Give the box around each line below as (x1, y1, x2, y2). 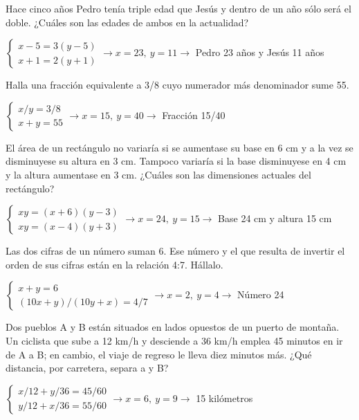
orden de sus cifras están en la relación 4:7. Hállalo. (6, 257, 223, 271)
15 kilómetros (196, 390, 253, 405)
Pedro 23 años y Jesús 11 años (195, 45, 324, 60)
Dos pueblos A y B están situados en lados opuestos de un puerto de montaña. (6, 320, 340, 334)
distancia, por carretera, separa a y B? (6, 360, 169, 375)
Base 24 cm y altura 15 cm (218, 211, 332, 226)
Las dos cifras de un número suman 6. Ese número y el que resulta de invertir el (6, 244, 345, 258)
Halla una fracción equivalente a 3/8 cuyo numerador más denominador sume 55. (6, 77, 349, 92)
